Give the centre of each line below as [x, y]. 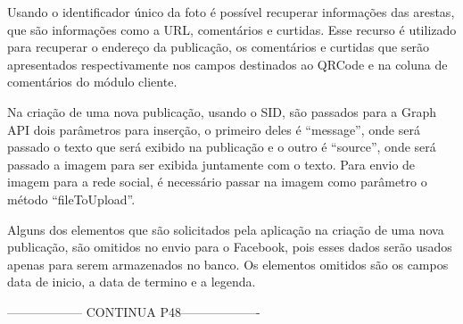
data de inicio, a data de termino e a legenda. [132, 282]
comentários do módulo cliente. [92, 82]
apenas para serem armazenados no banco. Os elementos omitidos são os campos [228, 264]
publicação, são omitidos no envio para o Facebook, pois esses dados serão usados [230, 247]
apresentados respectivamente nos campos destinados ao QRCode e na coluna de [227, 64]
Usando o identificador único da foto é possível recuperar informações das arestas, [231, 12]
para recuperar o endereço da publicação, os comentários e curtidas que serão [219, 47]
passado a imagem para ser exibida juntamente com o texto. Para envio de [211, 164]
